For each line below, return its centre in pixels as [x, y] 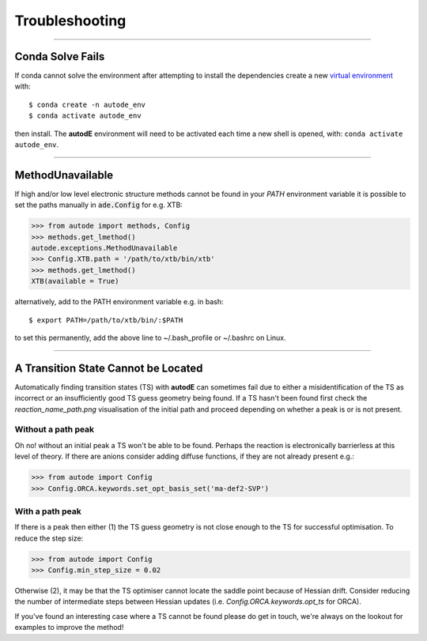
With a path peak [48, 511]
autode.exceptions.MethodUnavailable [104, 248]
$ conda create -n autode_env [87, 104]
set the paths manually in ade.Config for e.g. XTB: [99, 205]
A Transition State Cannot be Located [109, 368]
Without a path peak [55, 429]
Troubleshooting [70, 21]
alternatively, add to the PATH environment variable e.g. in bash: [119, 302]
